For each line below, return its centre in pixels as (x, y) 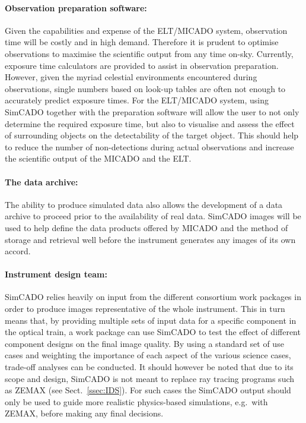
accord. (18, 251)
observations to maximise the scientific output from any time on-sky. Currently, (149, 53)
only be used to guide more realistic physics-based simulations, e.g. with (136, 401)
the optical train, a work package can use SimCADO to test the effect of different (153, 332)
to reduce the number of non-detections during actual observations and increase (149, 146)
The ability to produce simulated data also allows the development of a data (144, 204)
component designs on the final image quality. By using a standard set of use (144, 343)
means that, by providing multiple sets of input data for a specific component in (151, 320)
